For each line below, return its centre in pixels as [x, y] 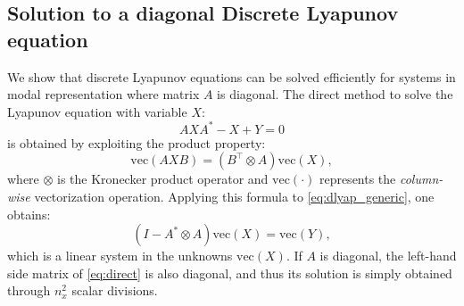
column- [421, 179]
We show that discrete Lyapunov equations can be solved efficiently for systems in [232, 76]
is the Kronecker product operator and [163, 179]
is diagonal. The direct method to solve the [335, 94]
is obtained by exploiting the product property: [137, 142]
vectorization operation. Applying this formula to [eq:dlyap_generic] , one [234, 197]
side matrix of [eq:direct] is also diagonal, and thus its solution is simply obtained [230, 273]
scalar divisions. [115, 290]
